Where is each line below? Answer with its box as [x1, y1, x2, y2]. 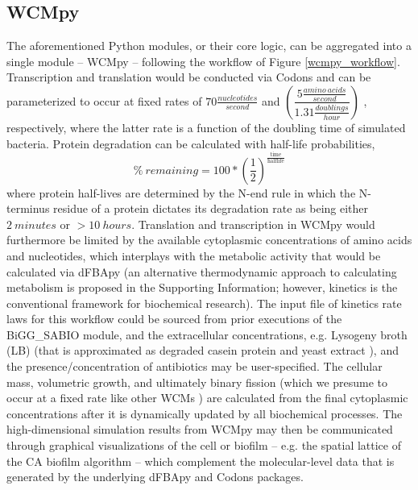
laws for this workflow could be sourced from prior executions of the [6, 310, 342, 327]
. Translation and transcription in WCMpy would [131, 215, 375, 232]
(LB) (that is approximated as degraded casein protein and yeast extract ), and [6, 342, 399, 359]
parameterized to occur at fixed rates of [6, 92, 202, 109]
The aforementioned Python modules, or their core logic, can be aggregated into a [6, 37, 412, 54]
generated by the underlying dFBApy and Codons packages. [6, 468, 304, 485]
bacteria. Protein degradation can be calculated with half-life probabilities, [6, 135, 375, 152]
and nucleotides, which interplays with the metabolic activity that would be [6, 247, 381, 264]
